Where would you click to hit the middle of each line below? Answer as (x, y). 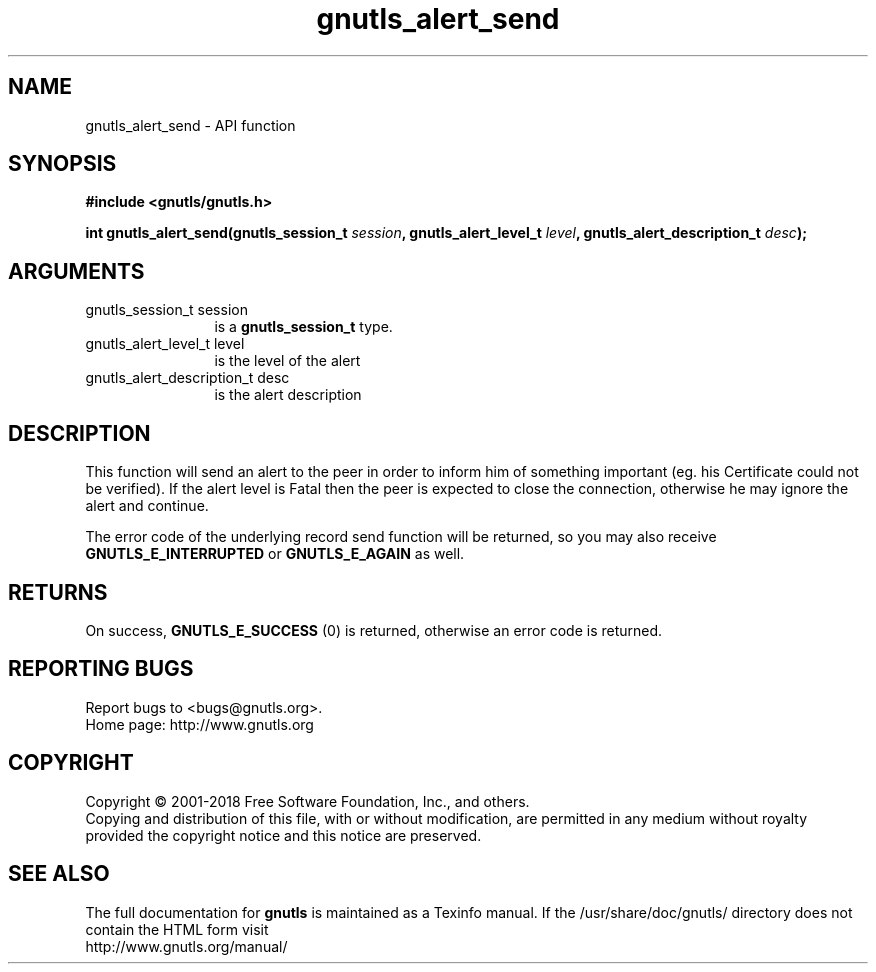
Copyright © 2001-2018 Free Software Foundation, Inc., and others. (307, 801)
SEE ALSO (59, 874)
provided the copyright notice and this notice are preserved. (283, 835)
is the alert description (288, 395)
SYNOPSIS (62, 164)
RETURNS (58, 592)
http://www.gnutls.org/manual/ (186, 946)
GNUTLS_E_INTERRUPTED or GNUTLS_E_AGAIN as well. (275, 554)
